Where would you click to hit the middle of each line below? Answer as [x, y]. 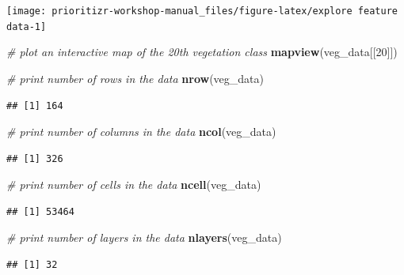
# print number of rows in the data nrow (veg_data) [135, 78]
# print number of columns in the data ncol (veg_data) [141, 132]
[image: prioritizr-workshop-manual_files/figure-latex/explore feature [202, 11]
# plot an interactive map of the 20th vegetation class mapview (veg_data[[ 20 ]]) [202, 52]
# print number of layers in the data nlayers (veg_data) [144, 237]
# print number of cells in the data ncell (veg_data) [134, 185]
